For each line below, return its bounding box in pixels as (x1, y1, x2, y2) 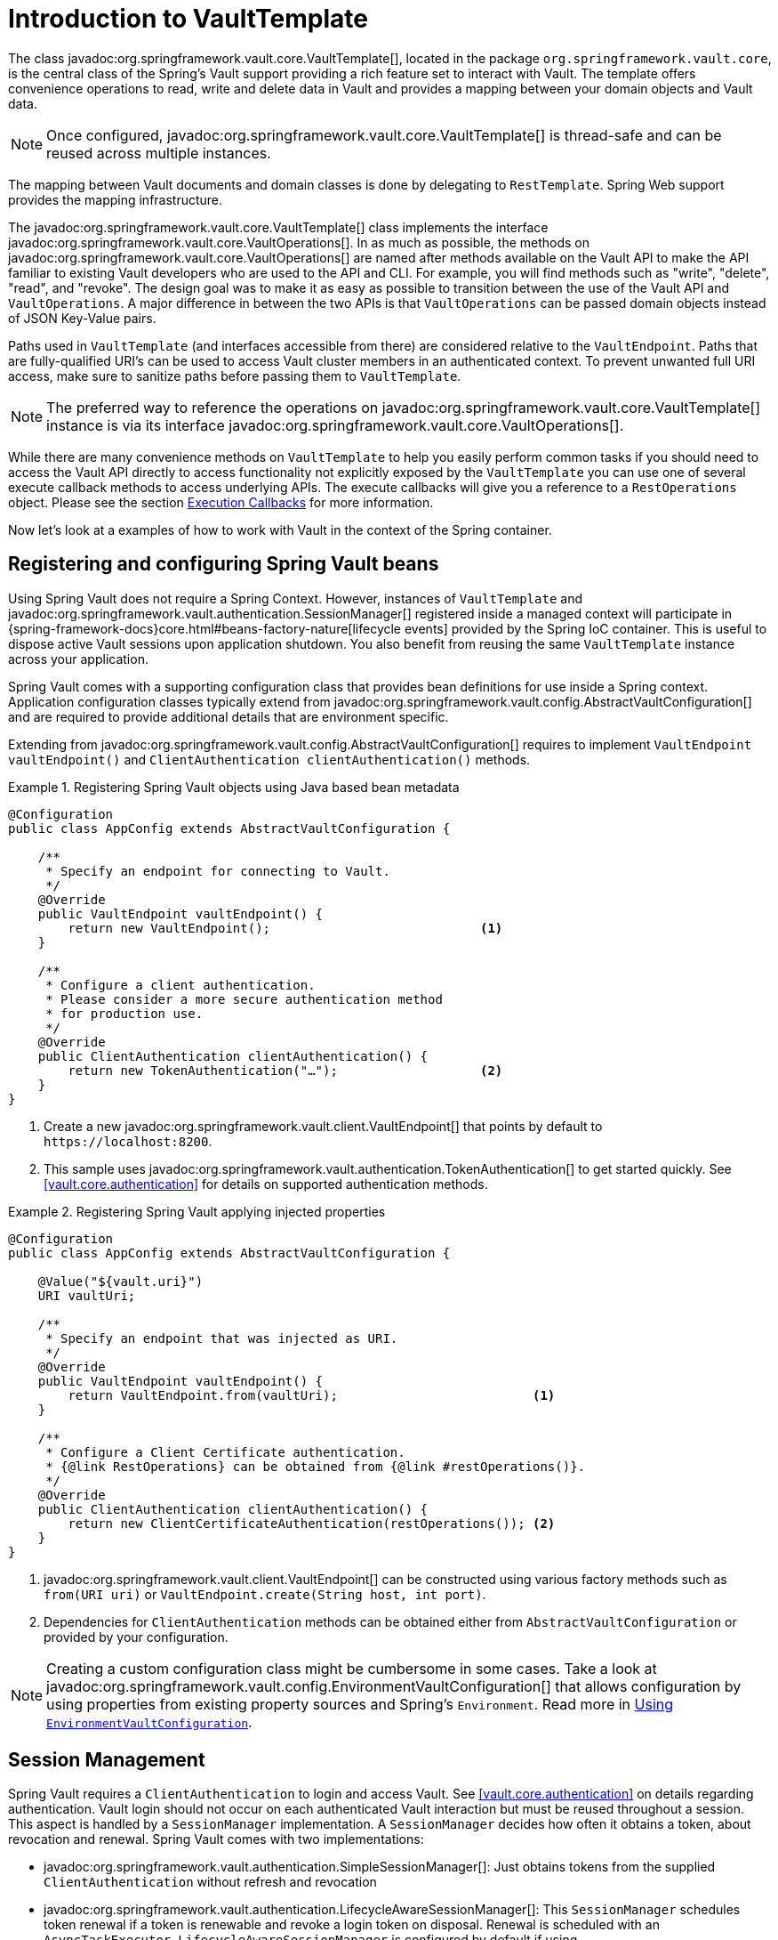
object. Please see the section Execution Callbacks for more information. (8, 494, 434, 510)
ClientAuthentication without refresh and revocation (44, 1874, 377, 1890)
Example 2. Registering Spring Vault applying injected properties (8, 1203, 386, 1219)
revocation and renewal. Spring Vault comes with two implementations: (8, 1831, 424, 1847)
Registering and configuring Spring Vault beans (8, 553, 439, 576)
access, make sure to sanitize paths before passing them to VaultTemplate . (8, 368, 461, 384)
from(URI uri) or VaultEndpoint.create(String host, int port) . (44, 1586, 486, 1602)
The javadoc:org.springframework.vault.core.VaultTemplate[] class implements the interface (8, 219, 549, 235)
